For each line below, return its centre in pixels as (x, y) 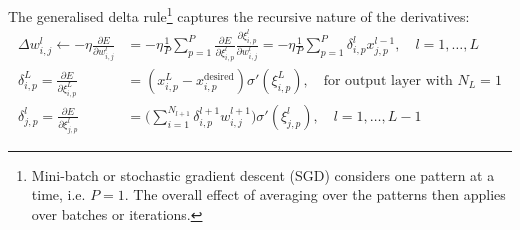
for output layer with (388, 80)
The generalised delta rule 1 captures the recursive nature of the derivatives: (239, 14)
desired (218, 76)
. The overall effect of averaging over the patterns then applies (315, 194)
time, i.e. (58, 194)
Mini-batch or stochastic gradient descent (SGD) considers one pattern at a (263, 174)
